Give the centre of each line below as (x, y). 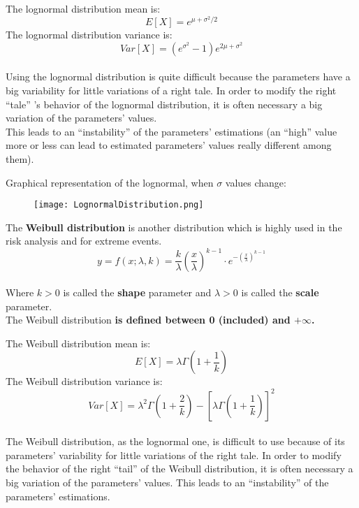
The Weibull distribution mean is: (78, 343)
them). (20, 158)
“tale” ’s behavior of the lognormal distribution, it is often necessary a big (164, 104)
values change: (256, 182)
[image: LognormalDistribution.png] (119, 205)
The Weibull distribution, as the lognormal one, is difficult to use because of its (175, 441)
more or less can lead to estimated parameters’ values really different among (169, 145)
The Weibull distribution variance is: (84, 381)
